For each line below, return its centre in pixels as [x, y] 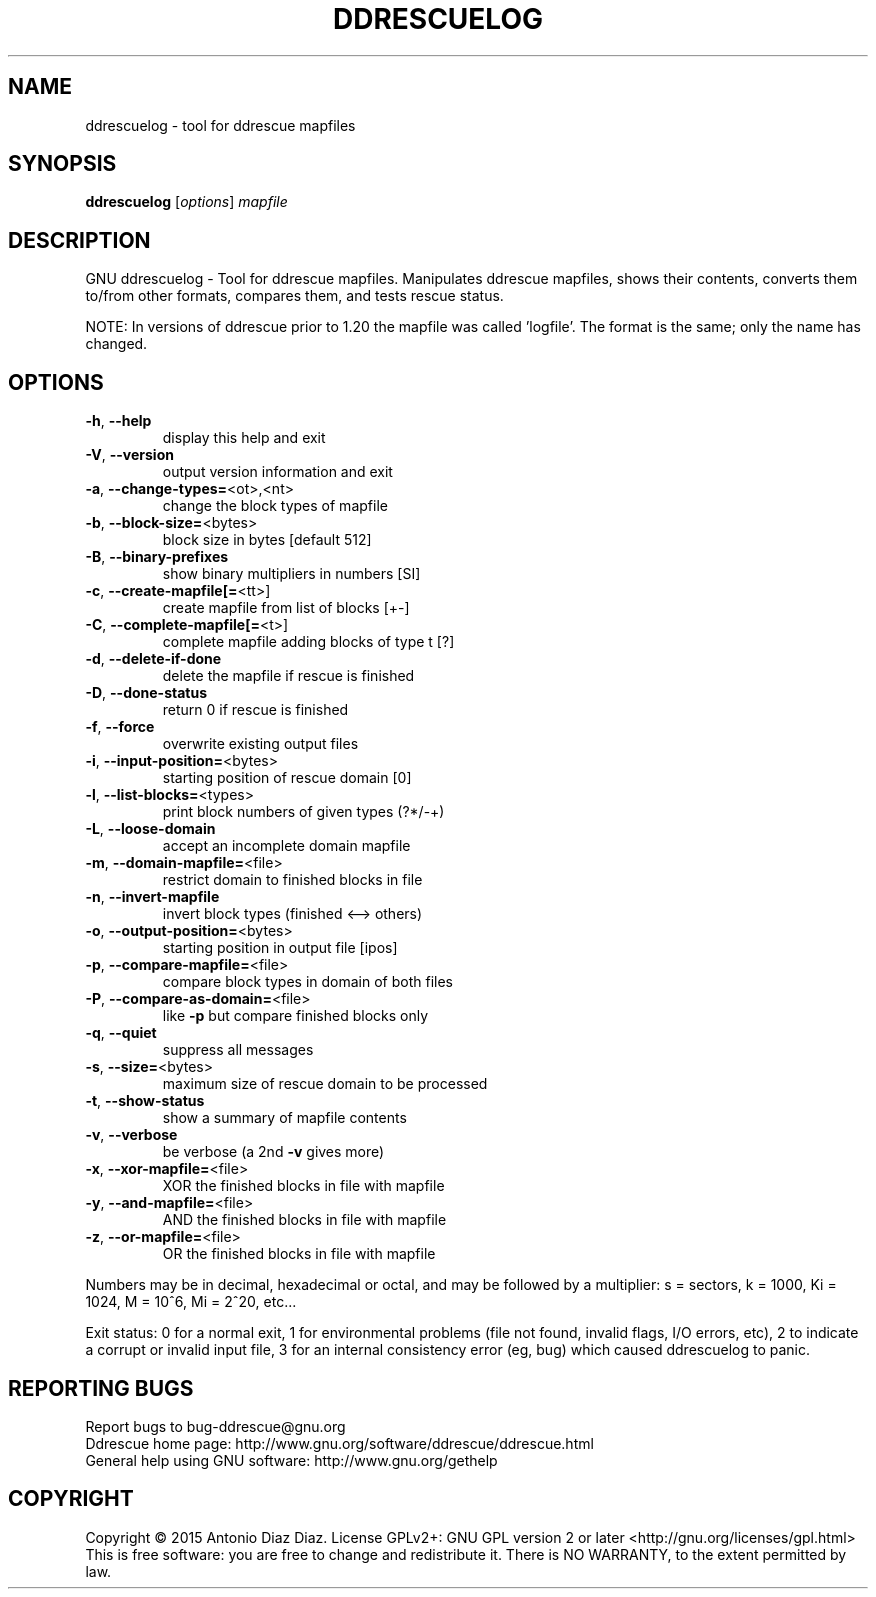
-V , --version [129, 455]
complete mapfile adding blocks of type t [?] [308, 642]
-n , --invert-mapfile [152, 897]
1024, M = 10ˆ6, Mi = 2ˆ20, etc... [191, 1302]
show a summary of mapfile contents [284, 1118]
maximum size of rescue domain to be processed [325, 1084]
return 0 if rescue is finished [255, 710]
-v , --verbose [131, 1135]
